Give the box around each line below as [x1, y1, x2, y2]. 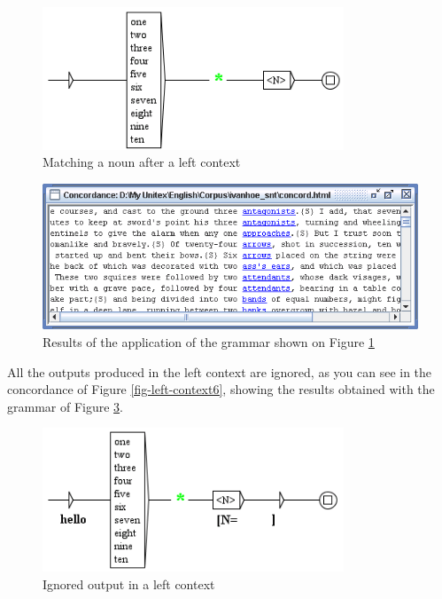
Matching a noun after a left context [43, 153, 241, 171]
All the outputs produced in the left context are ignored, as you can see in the [7, 362, 432, 381]
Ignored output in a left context [43, 574, 215, 593]
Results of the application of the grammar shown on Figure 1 [43, 332, 375, 351]
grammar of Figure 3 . [7, 397, 123, 415]
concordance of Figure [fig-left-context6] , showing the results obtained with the [7, 380, 435, 398]
